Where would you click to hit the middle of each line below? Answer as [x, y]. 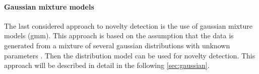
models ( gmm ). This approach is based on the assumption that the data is [119, 35]
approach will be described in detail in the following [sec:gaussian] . [107, 65]
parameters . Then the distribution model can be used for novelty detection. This [130, 55]
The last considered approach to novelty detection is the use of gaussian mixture [128, 25]
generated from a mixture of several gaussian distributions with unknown [117, 45]
